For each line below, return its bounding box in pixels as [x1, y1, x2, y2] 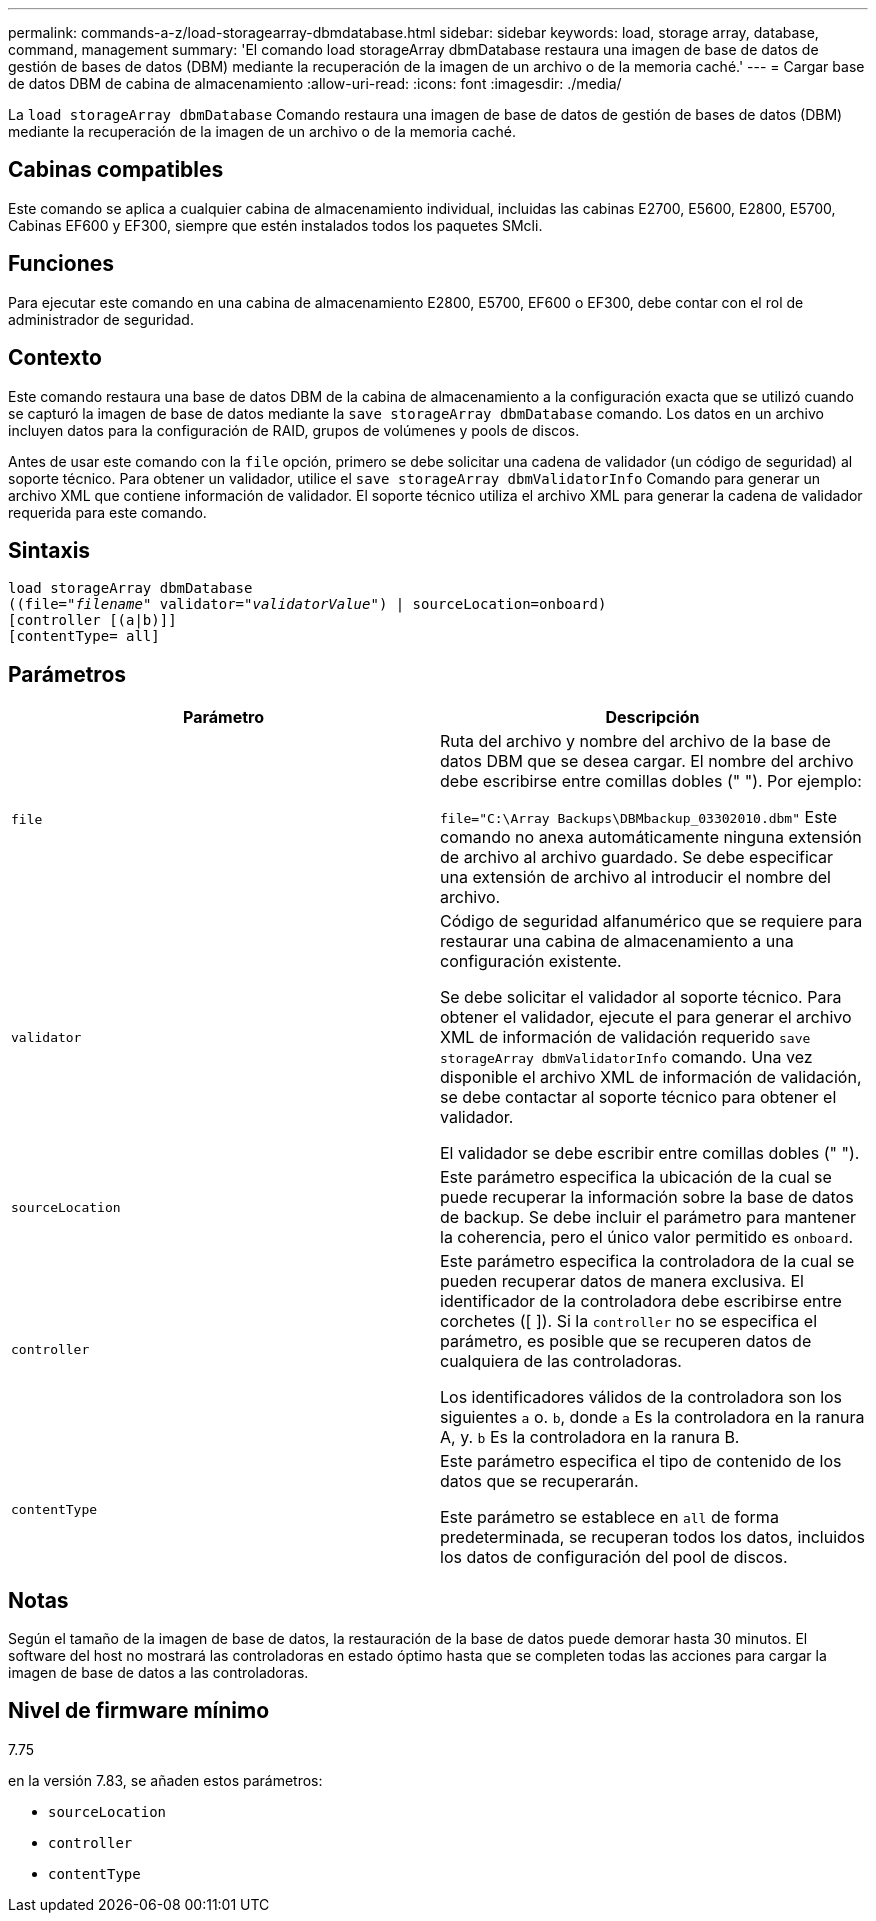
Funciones [8, 251, 115, 277]
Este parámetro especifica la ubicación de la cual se [440, 1167, 832, 1188]
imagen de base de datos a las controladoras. [8, 1664, 309, 1682]
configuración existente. [440, 951, 622, 972]
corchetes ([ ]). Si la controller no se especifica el [440, 1311, 818, 1332]
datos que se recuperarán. [440, 1471, 639, 1492]
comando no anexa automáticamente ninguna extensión [440, 827, 862, 848]
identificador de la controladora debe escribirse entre [440, 1291, 842, 1312]
